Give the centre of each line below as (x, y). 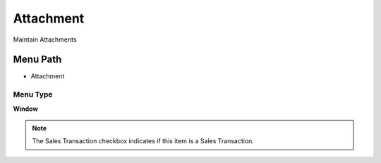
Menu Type (33, 95)
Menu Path (37, 60)
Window (26, 109)
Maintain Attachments (45, 40)
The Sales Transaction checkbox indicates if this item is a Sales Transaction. (143, 141)
